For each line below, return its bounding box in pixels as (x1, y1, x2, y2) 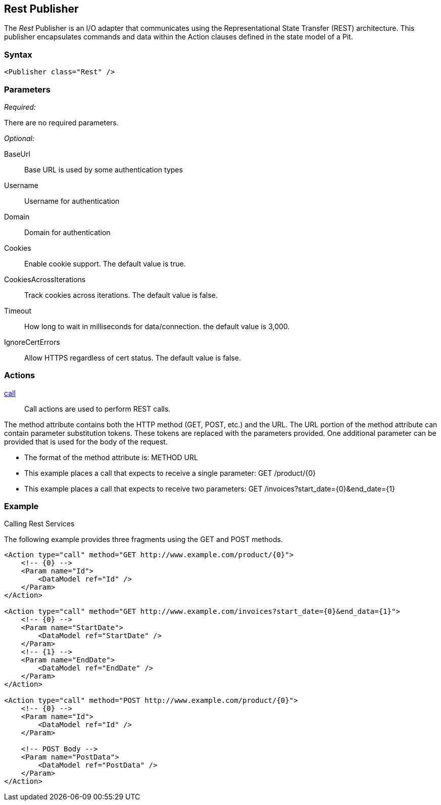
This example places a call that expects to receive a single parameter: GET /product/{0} (24, 468, 316, 477)
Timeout (4, 306, 32, 315)
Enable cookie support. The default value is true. (24, 259, 186, 268)
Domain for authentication (24, 228, 111, 237)
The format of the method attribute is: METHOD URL (24, 453, 198, 462)
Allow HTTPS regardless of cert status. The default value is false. (24, 353, 241, 362)
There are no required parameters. (4, 118, 119, 127)
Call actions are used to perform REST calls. (24, 404, 171, 413)
